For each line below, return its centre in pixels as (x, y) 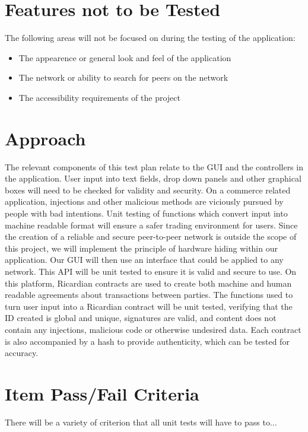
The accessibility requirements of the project (99, 97)
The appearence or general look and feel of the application (125, 57)
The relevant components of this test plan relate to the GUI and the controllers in (154, 166)
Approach (45, 138)
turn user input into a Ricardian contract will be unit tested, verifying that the (149, 306)
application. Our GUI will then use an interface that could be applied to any (144, 260)
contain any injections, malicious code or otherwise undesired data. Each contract (153, 329)
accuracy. (22, 353)
